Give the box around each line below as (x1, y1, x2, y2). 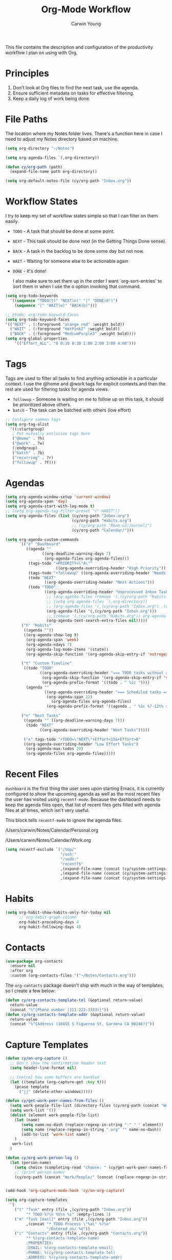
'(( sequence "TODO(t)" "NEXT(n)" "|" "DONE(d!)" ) (10, 298, 118, 303)
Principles (5, 68, 50, 79)
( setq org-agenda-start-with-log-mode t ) (5, 504, 95, 509)
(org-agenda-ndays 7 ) (26, 642, 72, 647)
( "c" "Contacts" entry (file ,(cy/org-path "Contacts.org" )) (14, 1231, 147, 1236)
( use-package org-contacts (5, 958, 63, 964)
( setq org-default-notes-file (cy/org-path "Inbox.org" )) (5, 178, 132, 183)
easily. (5, 218, 19, 225)
